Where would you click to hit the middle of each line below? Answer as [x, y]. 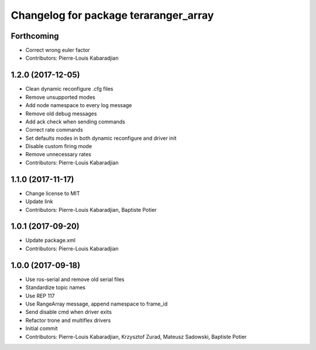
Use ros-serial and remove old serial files [75, 279]
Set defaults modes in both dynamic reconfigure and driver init [101, 138]
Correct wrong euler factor [58, 50]
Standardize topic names [56, 287]
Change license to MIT [53, 193]
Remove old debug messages [61, 114]
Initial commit [42, 328]
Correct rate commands [54, 130]
